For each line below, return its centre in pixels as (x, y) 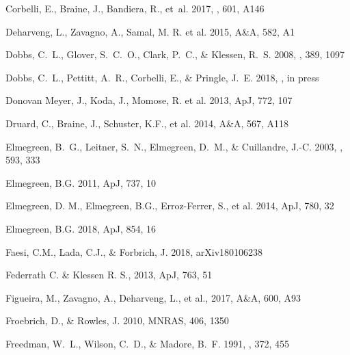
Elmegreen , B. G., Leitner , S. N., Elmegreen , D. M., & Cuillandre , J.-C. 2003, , (174, 146)
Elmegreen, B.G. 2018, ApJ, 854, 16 (81, 228)
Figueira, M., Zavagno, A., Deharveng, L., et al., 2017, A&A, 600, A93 (153, 297)
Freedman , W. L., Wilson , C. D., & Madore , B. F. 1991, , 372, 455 (147, 343)
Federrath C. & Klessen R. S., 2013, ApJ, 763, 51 (109, 275)
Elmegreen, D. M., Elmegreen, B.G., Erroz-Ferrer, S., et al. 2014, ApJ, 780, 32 (170, 206)
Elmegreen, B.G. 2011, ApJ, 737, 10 (81, 182)
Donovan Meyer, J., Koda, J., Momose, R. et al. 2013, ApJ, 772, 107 (149, 100)
